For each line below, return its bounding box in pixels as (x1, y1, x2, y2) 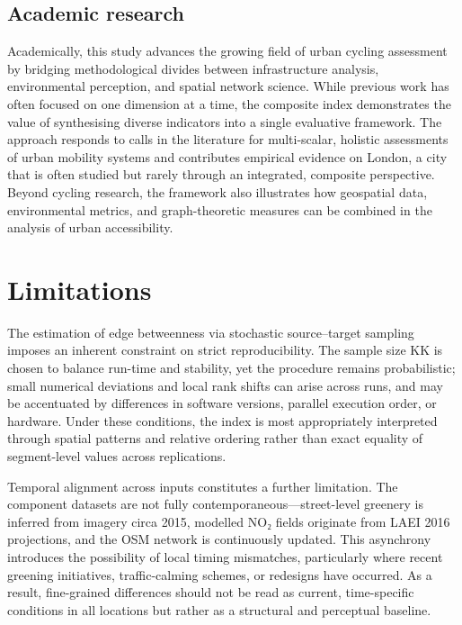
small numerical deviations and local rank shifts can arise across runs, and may (7, 376, 443, 394)
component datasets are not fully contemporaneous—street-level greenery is (7, 494, 423, 513)
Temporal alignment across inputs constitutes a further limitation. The (7, 476, 398, 495)
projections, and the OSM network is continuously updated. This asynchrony (7, 530, 431, 548)
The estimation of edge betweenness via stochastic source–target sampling (7, 322, 414, 341)
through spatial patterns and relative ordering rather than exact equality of (7, 429, 423, 448)
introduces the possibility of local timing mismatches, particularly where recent (7, 547, 443, 566)
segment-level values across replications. (7, 447, 227, 466)
